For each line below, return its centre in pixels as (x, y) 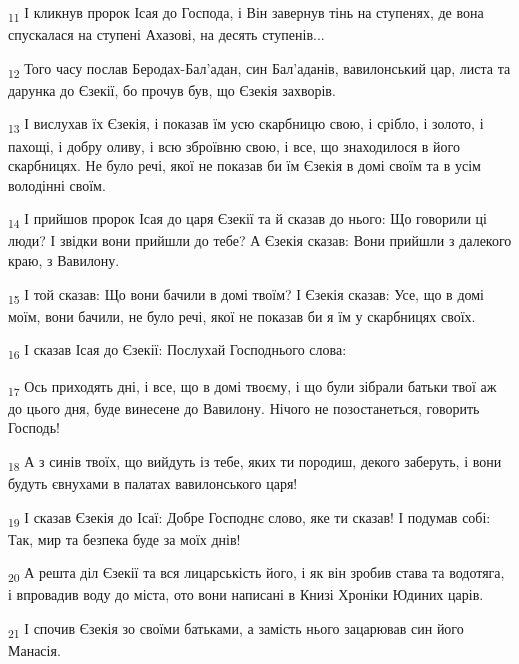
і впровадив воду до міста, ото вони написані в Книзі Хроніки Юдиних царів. (246, 594)
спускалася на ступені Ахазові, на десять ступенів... (166, 34)
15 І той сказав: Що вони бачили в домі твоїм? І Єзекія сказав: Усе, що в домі (246, 295)
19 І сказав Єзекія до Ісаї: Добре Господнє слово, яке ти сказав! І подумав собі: (249, 518)
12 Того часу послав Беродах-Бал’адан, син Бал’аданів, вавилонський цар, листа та (259, 69)
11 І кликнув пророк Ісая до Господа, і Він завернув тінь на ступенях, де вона (246, 13)
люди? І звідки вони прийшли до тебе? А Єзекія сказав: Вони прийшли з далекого (260, 240)
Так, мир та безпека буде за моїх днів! (124, 538)
